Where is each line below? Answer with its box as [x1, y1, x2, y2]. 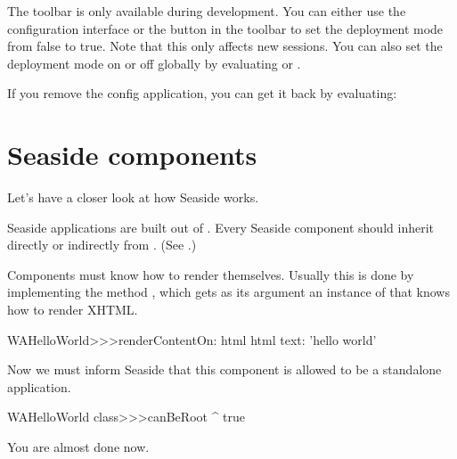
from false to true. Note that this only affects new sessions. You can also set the [7, 37, 443, 55]
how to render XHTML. [7, 300, 138, 319]
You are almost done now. [7, 438, 150, 456]
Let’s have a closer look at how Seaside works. [7, 188, 259, 207]
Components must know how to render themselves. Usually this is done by [7, 265, 414, 283]
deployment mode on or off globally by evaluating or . [7, 53, 301, 72]
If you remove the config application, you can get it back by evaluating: [7, 84, 397, 102]
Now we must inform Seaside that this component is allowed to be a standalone [7, 360, 442, 379]
